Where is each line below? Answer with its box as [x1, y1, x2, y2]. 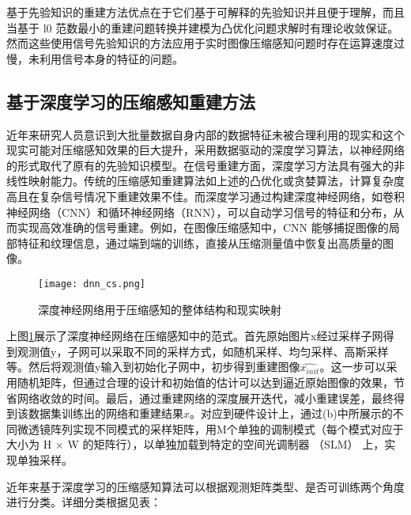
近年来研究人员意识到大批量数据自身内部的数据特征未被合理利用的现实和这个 [6, 126, 405, 142]
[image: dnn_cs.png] [38, 278, 146, 290]
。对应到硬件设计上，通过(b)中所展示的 [190, 405, 393, 422]
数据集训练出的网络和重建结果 [28, 405, 183, 422]
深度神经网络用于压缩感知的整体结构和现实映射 [38, 301, 281, 317]
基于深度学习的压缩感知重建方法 [6, 89, 255, 113]
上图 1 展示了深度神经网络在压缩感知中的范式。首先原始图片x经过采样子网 [6, 328, 383, 344]
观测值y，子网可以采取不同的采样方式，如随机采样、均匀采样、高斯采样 [17, 343, 389, 359]
